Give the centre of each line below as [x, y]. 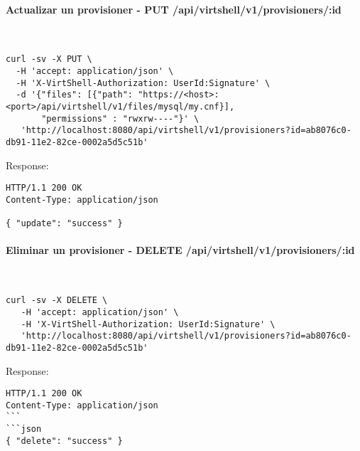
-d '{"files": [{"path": [74, 95]
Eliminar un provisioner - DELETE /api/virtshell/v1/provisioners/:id [180, 250]
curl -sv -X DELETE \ [57, 301]
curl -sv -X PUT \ [49, 59]
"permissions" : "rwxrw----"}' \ [120, 118]
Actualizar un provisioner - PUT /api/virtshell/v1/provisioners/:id [174, 9]
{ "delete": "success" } [64, 441]
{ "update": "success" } [64, 224]
